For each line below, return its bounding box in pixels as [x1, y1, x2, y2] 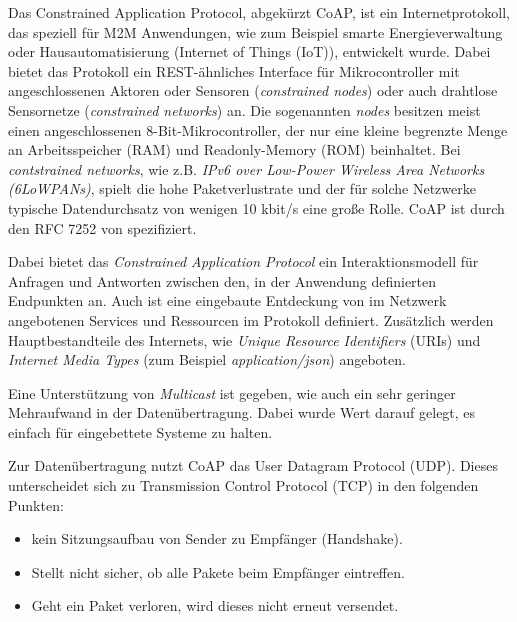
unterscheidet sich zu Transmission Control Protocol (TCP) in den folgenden [8, 475, 479, 496]
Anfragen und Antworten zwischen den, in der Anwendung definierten [8, 270, 437, 291]
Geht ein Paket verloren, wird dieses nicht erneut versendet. [31, 595, 399, 616]
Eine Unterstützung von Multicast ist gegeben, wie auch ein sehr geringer [8, 382, 456, 403]
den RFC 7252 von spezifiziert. [8, 217, 197, 238]
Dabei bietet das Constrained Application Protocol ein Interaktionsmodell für [8, 251, 479, 272]
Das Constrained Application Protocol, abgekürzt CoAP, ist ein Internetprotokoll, [8, 2, 510, 22]
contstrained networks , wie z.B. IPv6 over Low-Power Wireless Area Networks [8, 158, 485, 179]
